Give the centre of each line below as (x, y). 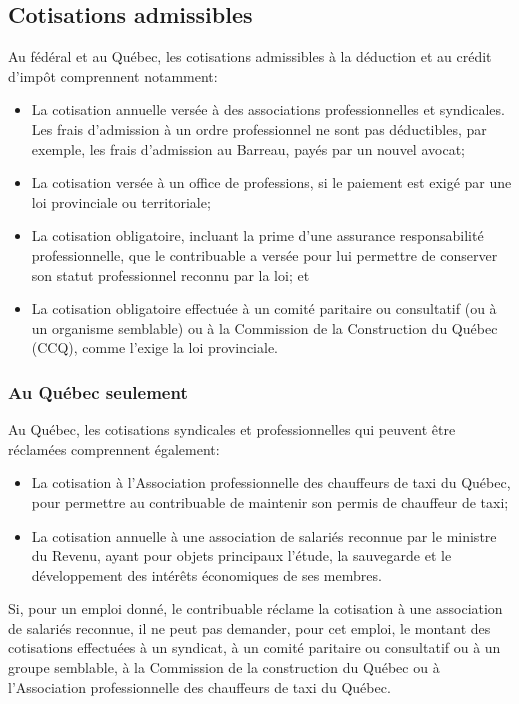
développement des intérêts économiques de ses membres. (206, 574)
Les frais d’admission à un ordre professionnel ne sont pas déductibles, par (259, 128)
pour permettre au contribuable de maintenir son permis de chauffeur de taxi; (270, 501)
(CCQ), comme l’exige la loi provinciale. (154, 347)
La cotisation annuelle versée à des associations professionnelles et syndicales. (268, 109)
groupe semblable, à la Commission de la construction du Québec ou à (224, 667)
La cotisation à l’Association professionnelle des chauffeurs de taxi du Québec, (271, 482)
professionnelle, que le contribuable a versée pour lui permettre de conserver (264, 254)
